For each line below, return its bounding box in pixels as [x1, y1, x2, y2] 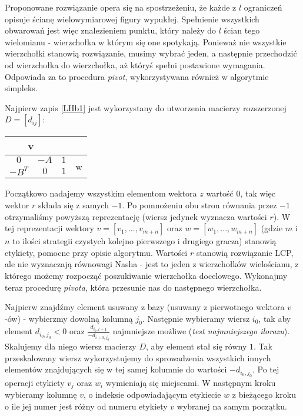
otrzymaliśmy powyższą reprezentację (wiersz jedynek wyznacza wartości [5, 210, 267, 222]
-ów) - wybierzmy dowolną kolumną [5, 312, 133, 324]
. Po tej [252, 363, 279, 375]
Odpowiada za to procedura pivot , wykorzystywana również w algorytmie [5, 70, 269, 82]
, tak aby [258, 312, 291, 324]
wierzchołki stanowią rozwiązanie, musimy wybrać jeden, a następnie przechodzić [5, 47, 297, 59]
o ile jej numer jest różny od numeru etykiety [5, 400, 168, 412]
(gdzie [261, 222, 283, 234]
